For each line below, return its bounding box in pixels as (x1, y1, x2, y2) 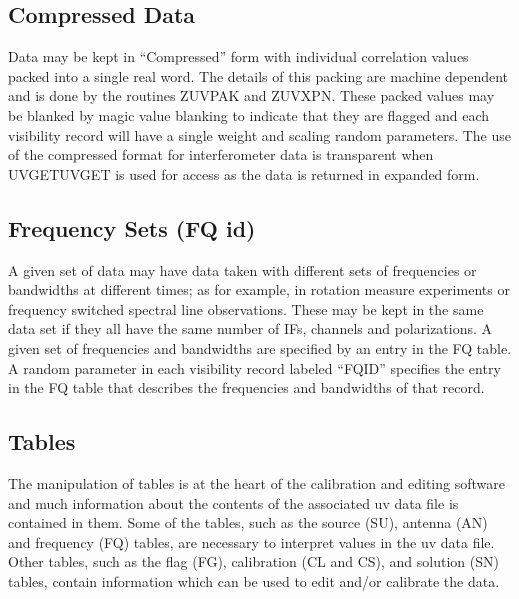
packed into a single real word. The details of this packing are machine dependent (8, 65, 509, 86)
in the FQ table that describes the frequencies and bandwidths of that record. (8, 377, 485, 398)
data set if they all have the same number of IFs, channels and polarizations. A (8, 318, 493, 339)
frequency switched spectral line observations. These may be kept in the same (8, 298, 484, 319)
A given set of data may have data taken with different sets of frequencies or (8, 259, 477, 280)
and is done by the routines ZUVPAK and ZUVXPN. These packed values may (8, 85, 495, 106)
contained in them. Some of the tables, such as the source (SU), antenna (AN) (8, 512, 488, 533)
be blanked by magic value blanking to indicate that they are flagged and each (8, 104, 490, 125)
